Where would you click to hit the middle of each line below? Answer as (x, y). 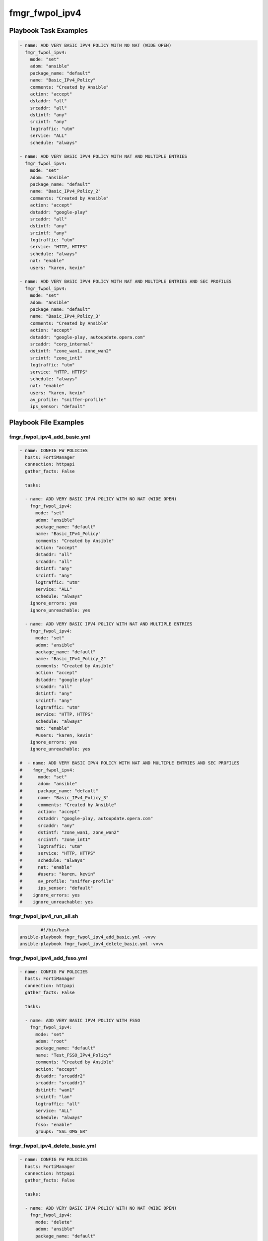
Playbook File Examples (47, 422)
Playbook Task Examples (49, 31)
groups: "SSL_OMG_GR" (62, 1132)
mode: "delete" (54, 1222)
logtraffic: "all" (58, 1104)
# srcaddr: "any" (47, 826)
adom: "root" (51, 1041)
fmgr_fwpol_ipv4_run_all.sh (44, 916)
